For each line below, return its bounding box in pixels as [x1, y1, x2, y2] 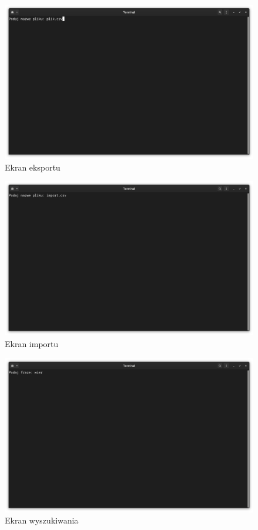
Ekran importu [5, 337, 59, 349]
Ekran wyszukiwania [5, 514, 79, 526]
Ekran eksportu [5, 161, 60, 173]
